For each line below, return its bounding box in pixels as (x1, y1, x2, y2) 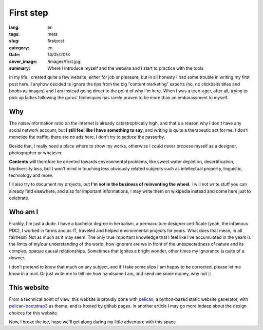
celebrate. (9, 195, 30, 201)
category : (9, 44, 30, 51)
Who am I (9, 208, 38, 216)
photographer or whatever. (9, 149, 63, 156)
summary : (9, 65, 31, 71)
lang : (9, 24, 20, 30)
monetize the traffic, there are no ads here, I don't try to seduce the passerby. (9, 134, 166, 140)
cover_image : (9, 59, 38, 64)
